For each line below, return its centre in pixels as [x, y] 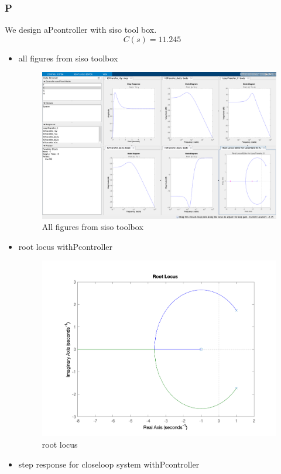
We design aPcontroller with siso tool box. [81, 30]
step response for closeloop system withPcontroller [109, 464]
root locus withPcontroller [66, 246]
